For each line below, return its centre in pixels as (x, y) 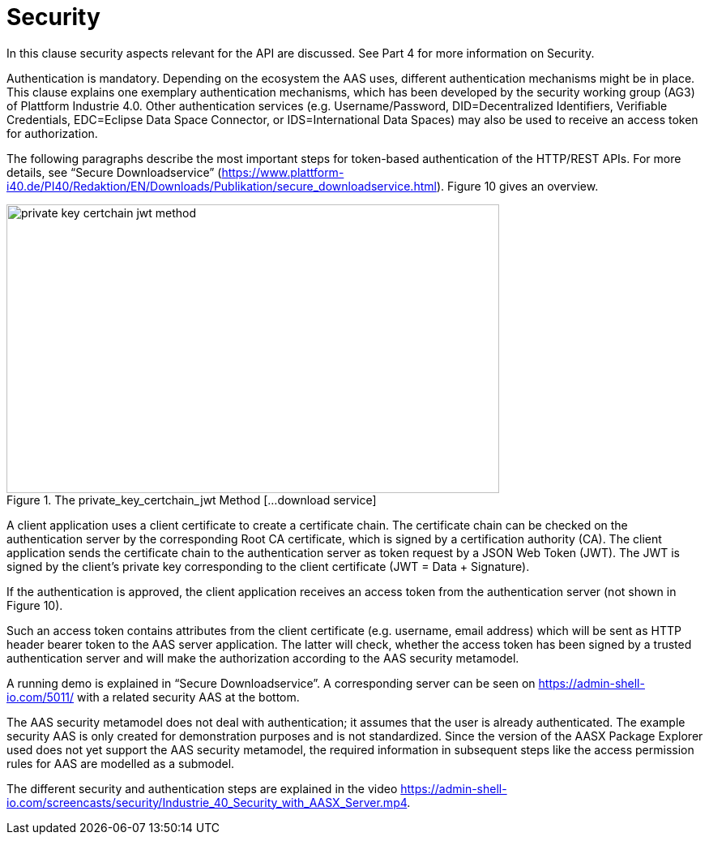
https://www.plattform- (283, 172)
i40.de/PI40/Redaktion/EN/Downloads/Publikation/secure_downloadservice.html (222, 186)
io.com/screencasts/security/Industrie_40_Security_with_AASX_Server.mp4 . (209, 802)
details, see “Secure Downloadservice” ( (114, 172)
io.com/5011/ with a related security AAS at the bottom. (153, 697)
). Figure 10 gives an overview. (517, 186)
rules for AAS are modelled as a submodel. (121, 763)
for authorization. (52, 133)
